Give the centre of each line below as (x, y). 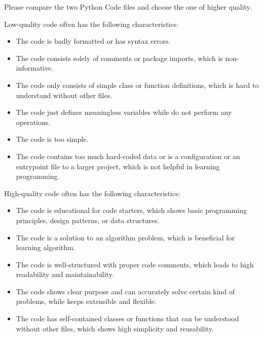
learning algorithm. (46, 247)
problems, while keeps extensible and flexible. (86, 301)
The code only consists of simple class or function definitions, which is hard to (137, 85)
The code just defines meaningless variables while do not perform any (124, 112)
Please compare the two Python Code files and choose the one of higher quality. (128, 7)
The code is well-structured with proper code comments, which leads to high (135, 264)
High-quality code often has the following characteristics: (92, 193)
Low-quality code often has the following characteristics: (91, 24)
